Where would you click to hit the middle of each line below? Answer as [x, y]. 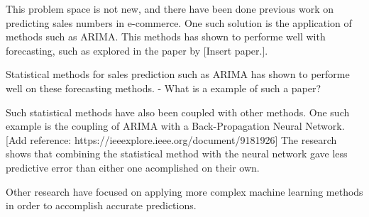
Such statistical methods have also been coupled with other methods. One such [178, 112]
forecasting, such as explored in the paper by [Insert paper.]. [137, 50]
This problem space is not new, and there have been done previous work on [170, 9]
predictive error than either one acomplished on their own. [133, 167]
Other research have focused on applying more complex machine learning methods [184, 191]
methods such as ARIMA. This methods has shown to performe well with [166, 37]
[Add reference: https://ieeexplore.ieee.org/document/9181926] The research [171, 139]
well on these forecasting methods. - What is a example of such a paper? [164, 88]
